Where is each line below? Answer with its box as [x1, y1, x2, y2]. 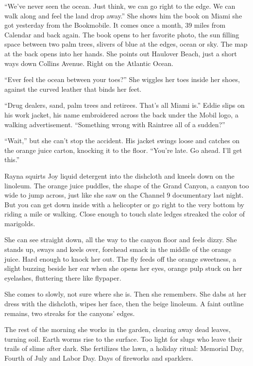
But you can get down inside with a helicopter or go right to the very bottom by [4, 199, 244, 209]
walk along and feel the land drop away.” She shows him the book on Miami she [4, 10, 242, 20]
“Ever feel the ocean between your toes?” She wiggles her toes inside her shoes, [4, 74, 240, 84]
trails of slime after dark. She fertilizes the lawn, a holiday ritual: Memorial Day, [4, 343, 244, 353]
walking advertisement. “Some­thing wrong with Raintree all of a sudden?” [4, 119, 225, 129]
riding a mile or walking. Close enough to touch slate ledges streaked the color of [4, 209, 245, 219]
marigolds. [4, 218, 35, 228]
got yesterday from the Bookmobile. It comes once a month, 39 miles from [4, 20, 226, 30]
